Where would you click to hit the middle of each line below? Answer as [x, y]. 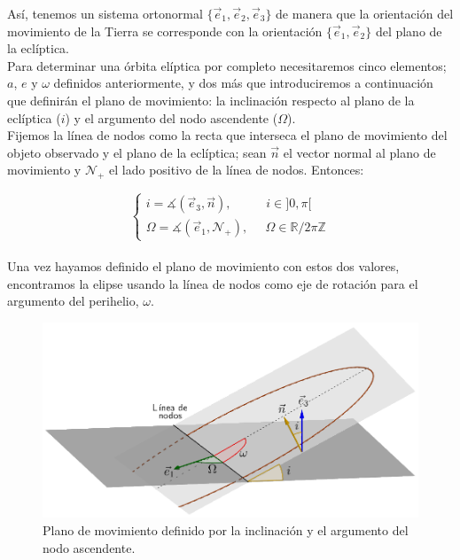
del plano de [409, 31]
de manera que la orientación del [365, 13]
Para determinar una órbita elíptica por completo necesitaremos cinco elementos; [227, 65]
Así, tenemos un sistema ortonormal [105, 13]
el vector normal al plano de [359, 152]
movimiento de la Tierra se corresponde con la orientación [165, 31]
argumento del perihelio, [73, 301]
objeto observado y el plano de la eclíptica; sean [137, 152]
